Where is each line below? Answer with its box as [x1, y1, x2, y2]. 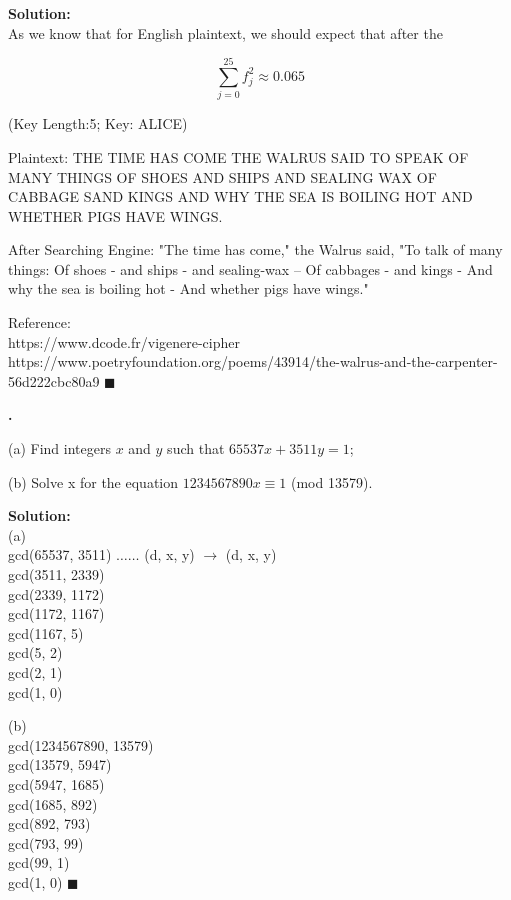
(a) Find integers [8, 438, 111, 459]
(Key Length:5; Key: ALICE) [8, 113, 188, 134]
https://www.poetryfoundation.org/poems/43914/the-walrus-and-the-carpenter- [8, 351, 498, 372]
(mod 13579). [291, 471, 373, 492]
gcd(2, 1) [8, 661, 63, 682]
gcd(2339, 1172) [8, 583, 105, 604]
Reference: [8, 312, 71, 333]
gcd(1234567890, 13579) [8, 734, 154, 755]
